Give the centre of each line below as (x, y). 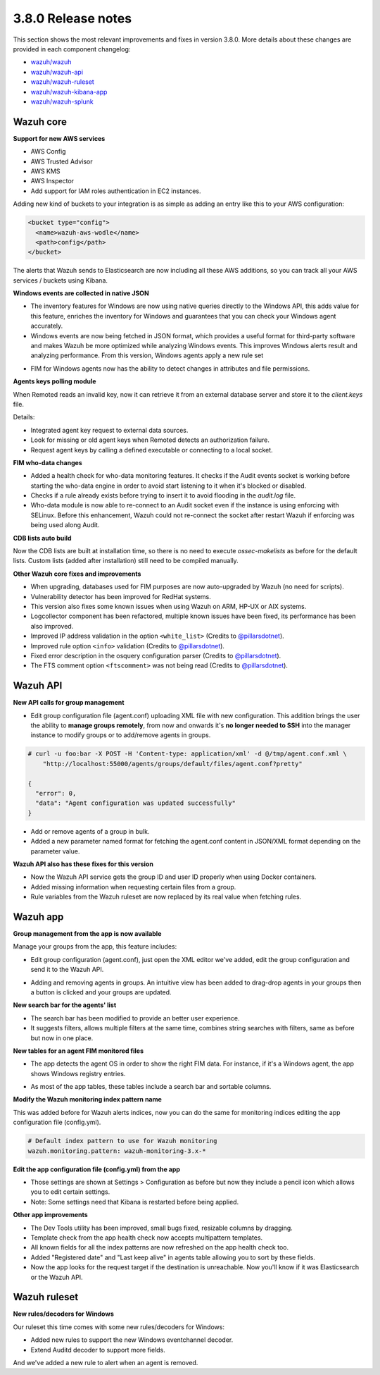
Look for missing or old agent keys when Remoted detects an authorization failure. (150, 440)
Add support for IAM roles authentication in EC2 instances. (116, 191)
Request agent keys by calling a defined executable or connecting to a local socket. (152, 450)
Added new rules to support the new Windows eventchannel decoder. (132, 1340)
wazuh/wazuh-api (57, 72)
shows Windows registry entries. (78, 1073)
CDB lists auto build (42, 538)
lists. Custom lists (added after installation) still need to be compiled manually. (126, 561)
